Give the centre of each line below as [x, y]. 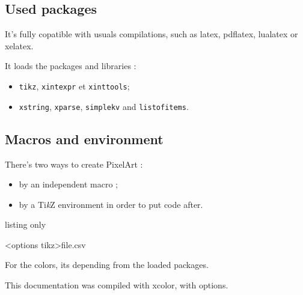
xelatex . [19, 45]
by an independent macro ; [68, 184]
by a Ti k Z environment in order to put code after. [111, 204]
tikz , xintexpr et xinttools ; [74, 86]
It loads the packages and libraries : [71, 66]
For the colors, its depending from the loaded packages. [107, 265]
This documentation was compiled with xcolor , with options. [117, 285]
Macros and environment [84, 138]
